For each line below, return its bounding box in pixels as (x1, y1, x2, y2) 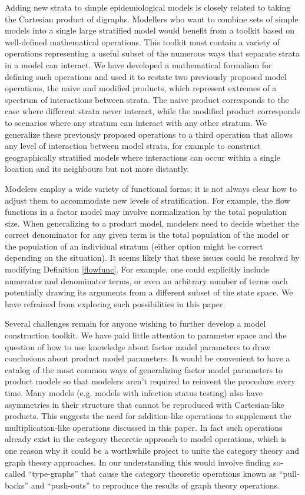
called (5, 467, 25, 480)
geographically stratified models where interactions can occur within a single (5, 151, 280, 163)
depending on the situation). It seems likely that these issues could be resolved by (5, 251, 300, 264)
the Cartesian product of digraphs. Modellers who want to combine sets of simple (5, 12, 299, 25)
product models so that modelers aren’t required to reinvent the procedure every (5, 375, 296, 387)
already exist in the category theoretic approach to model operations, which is (5, 433, 287, 445)
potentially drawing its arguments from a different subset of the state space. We (5, 286, 293, 298)
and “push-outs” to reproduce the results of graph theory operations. (31, 479, 280, 491)
